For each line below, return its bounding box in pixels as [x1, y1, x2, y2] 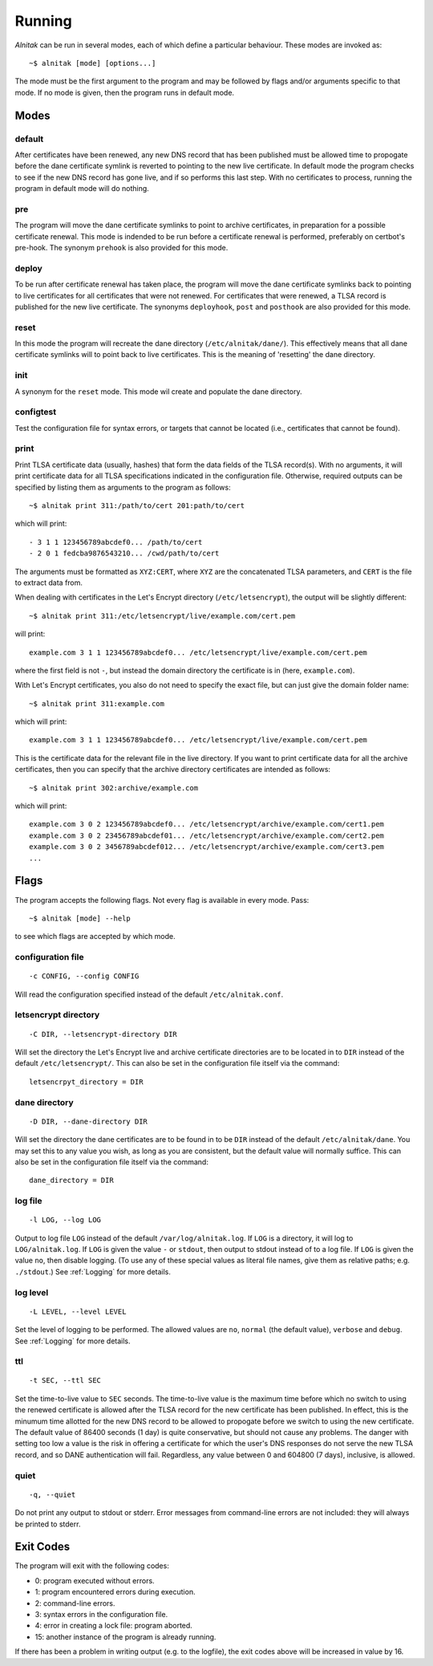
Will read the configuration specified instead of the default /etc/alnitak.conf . [14, 989, 284, 999]
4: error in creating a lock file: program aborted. [34, 1621, 192, 1631]
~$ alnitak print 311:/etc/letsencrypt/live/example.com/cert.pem [29, 611, 296, 620]
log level [14, 1286, 49, 1298]
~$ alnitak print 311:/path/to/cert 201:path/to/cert [29, 502, 245, 510]
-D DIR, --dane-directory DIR [29, 1116, 148, 1126]
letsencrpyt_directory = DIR [29, 1077, 144, 1087]
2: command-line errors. [34, 1598, 115, 1608]
